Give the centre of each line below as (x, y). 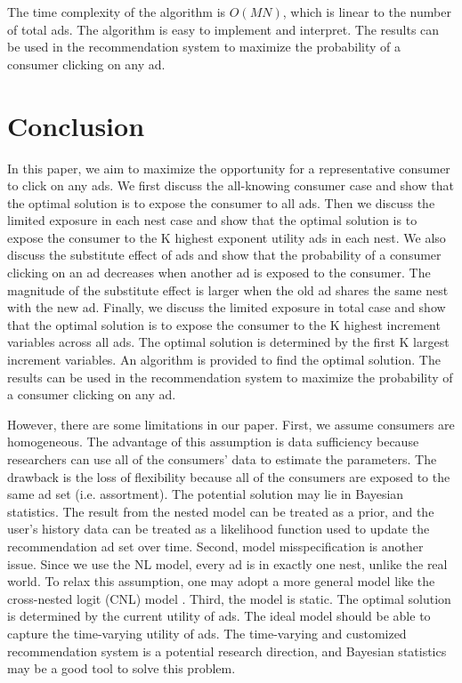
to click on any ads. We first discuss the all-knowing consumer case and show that (231, 185)
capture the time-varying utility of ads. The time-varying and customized (207, 633)
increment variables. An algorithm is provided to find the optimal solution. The (224, 360)
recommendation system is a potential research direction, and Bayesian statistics (227, 651)
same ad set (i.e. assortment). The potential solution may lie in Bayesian (206, 494)
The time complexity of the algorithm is (117, 12)
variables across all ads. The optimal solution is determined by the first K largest (228, 342)
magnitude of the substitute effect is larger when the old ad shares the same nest (228, 289)
